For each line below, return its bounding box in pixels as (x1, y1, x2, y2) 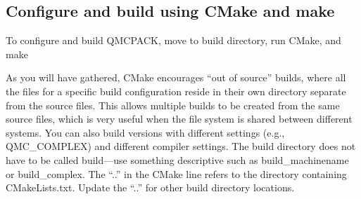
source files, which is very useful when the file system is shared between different (6, 111, 353, 126)
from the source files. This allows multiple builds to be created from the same (6, 97, 340, 112)
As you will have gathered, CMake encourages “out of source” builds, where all (6, 70, 346, 85)
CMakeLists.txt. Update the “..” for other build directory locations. (6, 180, 295, 195)
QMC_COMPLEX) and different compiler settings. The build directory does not (6, 139, 356, 153)
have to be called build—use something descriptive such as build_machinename (6, 152, 349, 167)
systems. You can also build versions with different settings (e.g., (6, 125, 285, 139)
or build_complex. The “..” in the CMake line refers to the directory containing (6, 166, 347, 181)
